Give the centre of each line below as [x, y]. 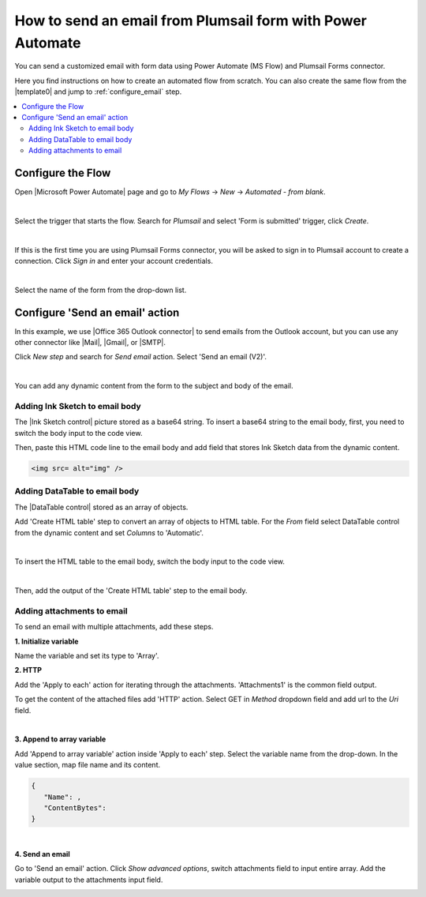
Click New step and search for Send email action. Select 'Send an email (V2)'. [141, 357]
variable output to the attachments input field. [89, 880]
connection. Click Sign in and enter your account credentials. [114, 261]
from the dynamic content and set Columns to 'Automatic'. [109, 532]
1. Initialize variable [47, 641]
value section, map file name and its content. [88, 765]
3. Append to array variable [60, 739]
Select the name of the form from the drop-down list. [101, 290]
